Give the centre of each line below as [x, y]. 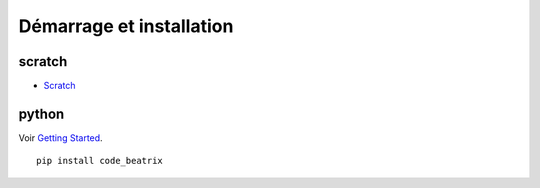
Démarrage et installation [126, 26]
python [41, 113]
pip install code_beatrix [100, 161]
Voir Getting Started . [61, 137]
